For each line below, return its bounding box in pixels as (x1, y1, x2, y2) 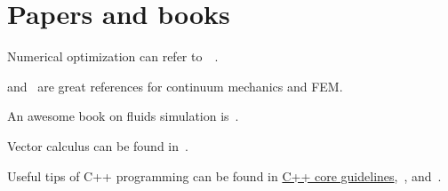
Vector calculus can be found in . (7, 136, 188, 155)
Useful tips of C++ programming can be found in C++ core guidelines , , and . (7, 166, 442, 185)
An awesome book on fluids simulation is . (7, 107, 239, 125)
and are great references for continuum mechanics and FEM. (7, 76, 343, 95)
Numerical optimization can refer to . (7, 47, 219, 66)
